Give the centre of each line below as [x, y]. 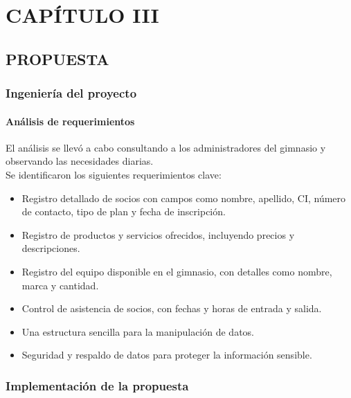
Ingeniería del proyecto [71, 93]
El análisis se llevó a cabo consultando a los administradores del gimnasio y [166, 147]
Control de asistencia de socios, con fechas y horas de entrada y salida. [172, 308]
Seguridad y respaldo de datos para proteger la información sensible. [167, 355]
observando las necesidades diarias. [80, 161]
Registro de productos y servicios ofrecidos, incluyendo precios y [158, 234]
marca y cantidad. [60, 285]
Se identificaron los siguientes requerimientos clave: [114, 174]
